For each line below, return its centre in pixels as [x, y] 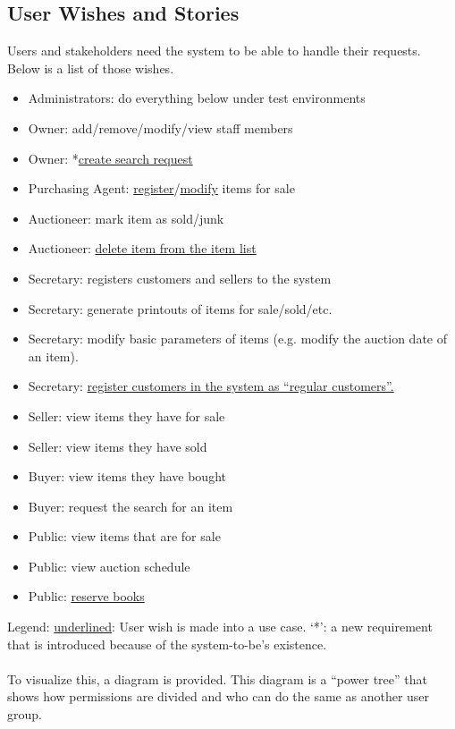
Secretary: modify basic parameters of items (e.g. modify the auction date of [238, 339]
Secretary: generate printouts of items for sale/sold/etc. [180, 308]
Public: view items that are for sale [124, 536]
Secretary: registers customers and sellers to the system [180, 278]
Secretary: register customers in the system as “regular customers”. [211, 386]
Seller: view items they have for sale [126, 415]
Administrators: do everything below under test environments [197, 98]
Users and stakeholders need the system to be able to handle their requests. [214, 51]
